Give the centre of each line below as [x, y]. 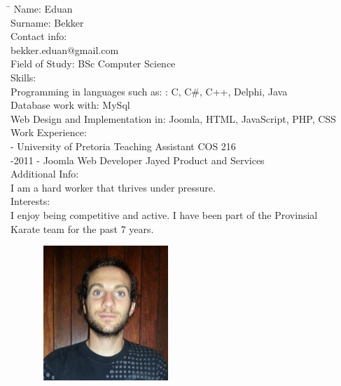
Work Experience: [49, 132]
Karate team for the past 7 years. [82, 228]
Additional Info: [45, 174]
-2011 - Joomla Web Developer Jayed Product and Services [138, 160]
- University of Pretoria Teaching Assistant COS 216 [123, 146]
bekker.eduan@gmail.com [65, 49]
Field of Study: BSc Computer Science [93, 64]
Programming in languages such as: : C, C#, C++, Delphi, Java [149, 91]
